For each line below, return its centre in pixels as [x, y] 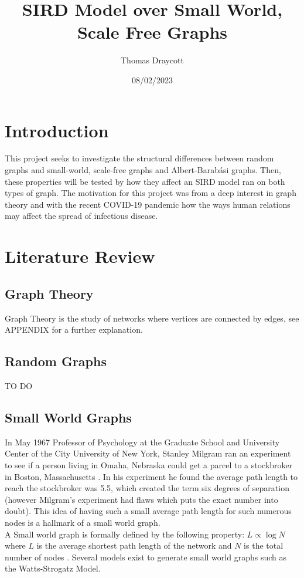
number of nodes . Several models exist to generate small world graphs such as [146, 557]
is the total [264, 545]
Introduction [57, 130]
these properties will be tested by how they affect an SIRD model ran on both [145, 181]
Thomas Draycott [152, 60]
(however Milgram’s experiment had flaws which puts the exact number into [141, 499]
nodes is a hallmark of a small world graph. [83, 522]
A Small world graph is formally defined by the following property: [125, 534]
